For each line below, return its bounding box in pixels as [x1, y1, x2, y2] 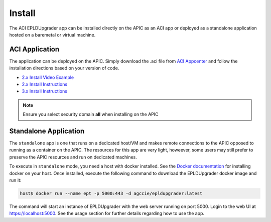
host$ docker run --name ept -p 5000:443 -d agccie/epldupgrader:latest [20, 190, 203, 196]
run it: [9, 177, 22, 183]
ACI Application [9, 45, 60, 53]
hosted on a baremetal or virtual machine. [9, 31, 96, 37]
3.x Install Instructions [22, 88, 68, 94]
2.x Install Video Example [22, 74, 74, 80]
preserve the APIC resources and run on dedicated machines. [9, 154, 138, 160]
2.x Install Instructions [22, 81, 68, 87]
